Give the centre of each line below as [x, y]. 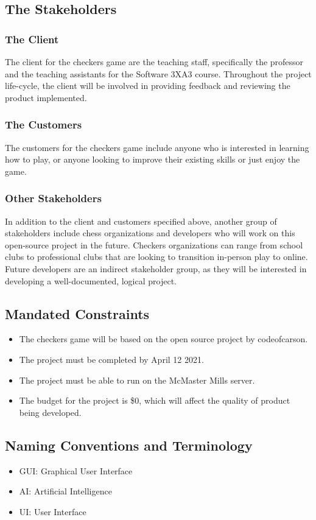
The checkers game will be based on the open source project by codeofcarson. [163, 339]
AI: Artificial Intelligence [65, 491]
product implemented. [46, 97]
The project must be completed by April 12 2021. [111, 359]
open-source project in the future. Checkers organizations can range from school [154, 244]
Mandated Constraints [77, 313]
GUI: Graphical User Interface [76, 470]
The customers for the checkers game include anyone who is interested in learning [157, 147]
